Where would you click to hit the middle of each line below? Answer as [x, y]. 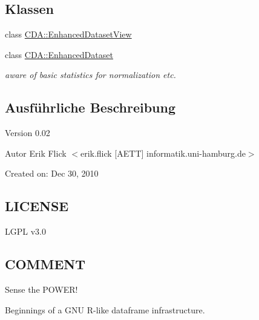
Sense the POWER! [41, 289]
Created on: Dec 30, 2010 [52, 173]
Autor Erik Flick [36, 153]
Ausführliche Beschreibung [90, 107]
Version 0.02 [28, 133]
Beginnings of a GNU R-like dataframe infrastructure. [105, 309]
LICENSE [37, 206]
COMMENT [45, 264]
